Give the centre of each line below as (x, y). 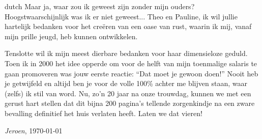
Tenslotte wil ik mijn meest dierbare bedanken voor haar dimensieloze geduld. (126, 53)
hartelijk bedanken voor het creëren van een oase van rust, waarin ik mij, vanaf (128, 26)
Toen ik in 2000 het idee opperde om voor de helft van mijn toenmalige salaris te (131, 63)
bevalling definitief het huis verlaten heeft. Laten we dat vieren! (104, 113)
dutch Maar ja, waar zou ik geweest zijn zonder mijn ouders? (100, 6)
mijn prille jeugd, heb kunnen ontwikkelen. (71, 36)
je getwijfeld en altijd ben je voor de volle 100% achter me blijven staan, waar (126, 83)
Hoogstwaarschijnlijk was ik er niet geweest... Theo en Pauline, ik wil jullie (121, 16)
